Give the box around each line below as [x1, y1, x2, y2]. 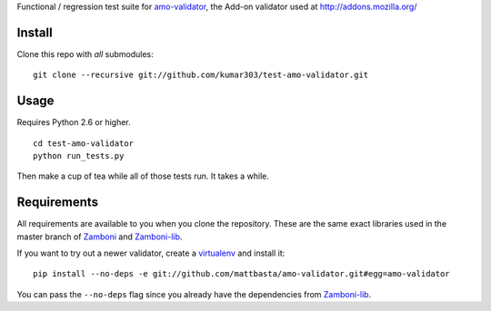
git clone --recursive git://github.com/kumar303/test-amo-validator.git [33, 70, 369, 81]
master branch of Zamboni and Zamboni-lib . [16, 231, 183, 242]
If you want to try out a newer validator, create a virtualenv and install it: [16, 248, 286, 258]
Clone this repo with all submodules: [16, 48, 154, 59]
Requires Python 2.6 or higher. [16, 117, 131, 128]
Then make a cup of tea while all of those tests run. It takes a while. [16, 170, 270, 181]
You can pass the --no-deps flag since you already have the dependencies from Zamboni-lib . [16, 288, 372, 299]
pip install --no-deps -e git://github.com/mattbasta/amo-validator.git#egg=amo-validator [33, 268, 450, 279]
